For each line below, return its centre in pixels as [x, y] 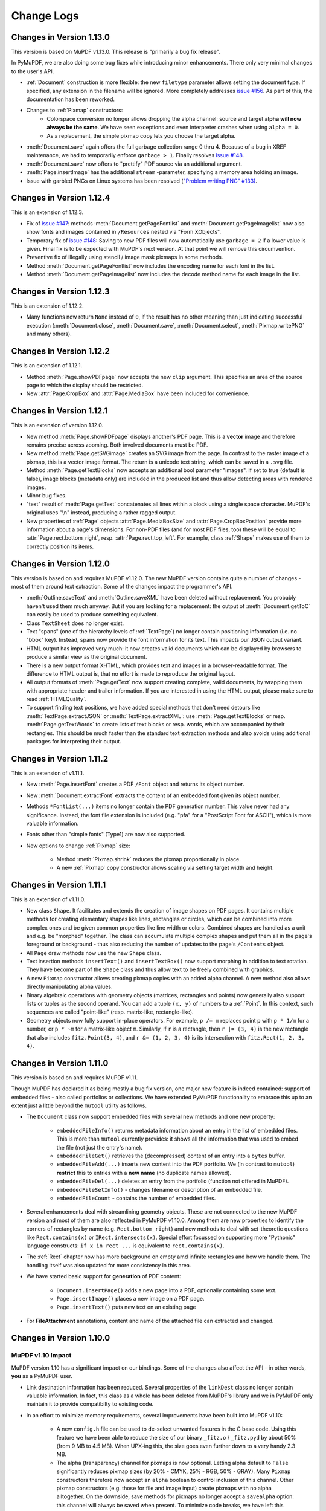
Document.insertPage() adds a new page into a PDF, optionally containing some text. [167, 1290]
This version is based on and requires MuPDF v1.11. [75, 1077]
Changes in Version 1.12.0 [60, 564]
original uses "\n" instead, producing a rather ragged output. [102, 513]
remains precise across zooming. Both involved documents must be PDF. [117, 445]
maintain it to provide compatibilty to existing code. [90, 1404]
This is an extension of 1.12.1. [47, 366]
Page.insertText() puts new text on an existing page [126, 1307]
